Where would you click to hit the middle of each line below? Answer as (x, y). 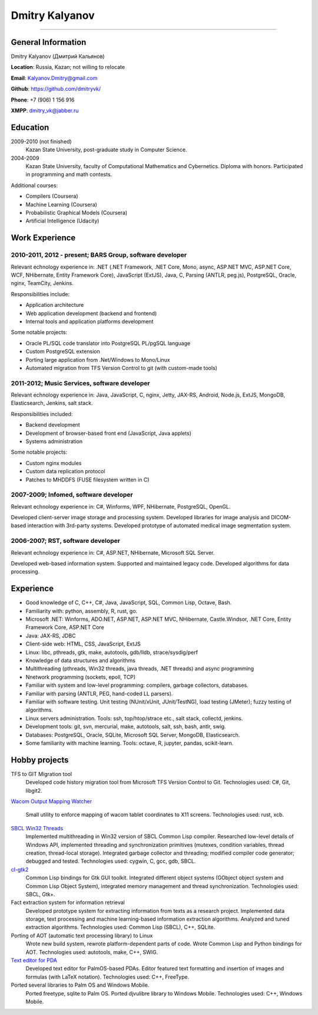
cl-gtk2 (20, 869)
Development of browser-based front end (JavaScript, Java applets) (108, 433)
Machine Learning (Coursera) (61, 204)
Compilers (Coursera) (52, 196)
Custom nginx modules (54, 463)
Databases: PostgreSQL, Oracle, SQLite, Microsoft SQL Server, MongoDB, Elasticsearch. (133, 735)
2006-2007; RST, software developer (66, 541)
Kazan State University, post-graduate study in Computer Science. (106, 150)
